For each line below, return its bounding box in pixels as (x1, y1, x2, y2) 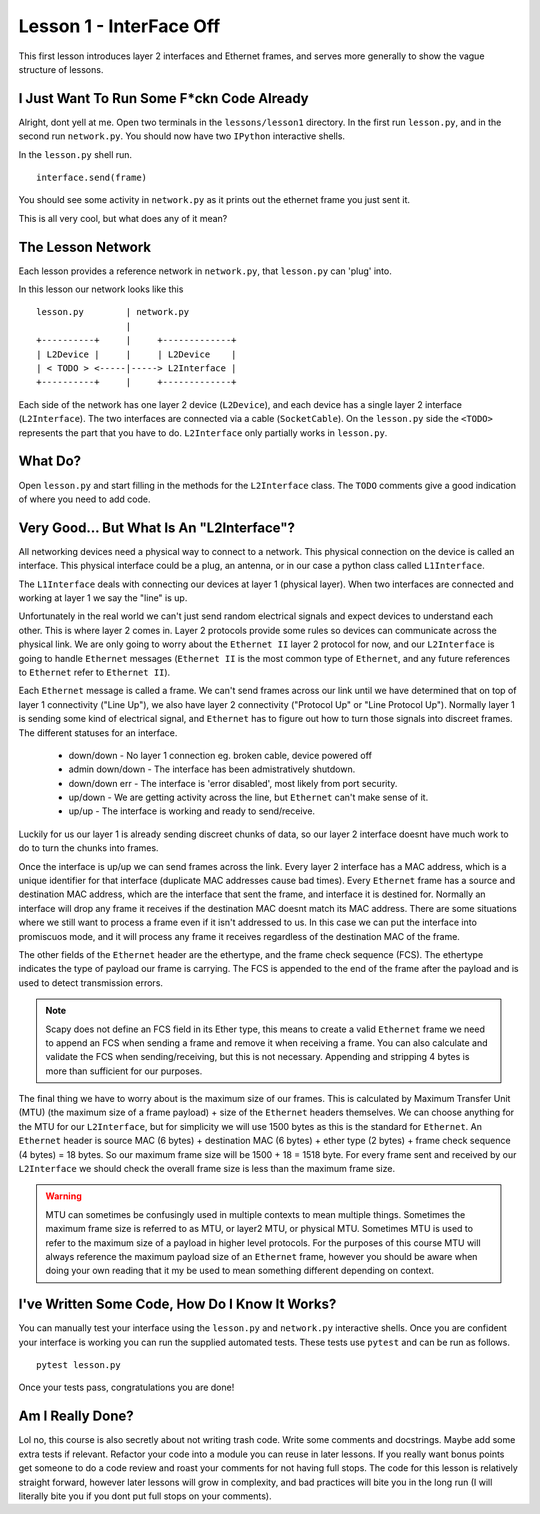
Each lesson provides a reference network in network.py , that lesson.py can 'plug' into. (18, 265, 392, 277)
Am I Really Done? (18, 1408, 134, 1425)
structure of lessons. (18, 63, 104, 75)
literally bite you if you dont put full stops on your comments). (18, 1490, 272, 1502)
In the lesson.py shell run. (18, 148, 133, 160)
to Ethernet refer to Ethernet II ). (18, 666, 171, 678)
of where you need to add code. (18, 493, 151, 505)
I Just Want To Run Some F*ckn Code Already (18, 90, 309, 107)
